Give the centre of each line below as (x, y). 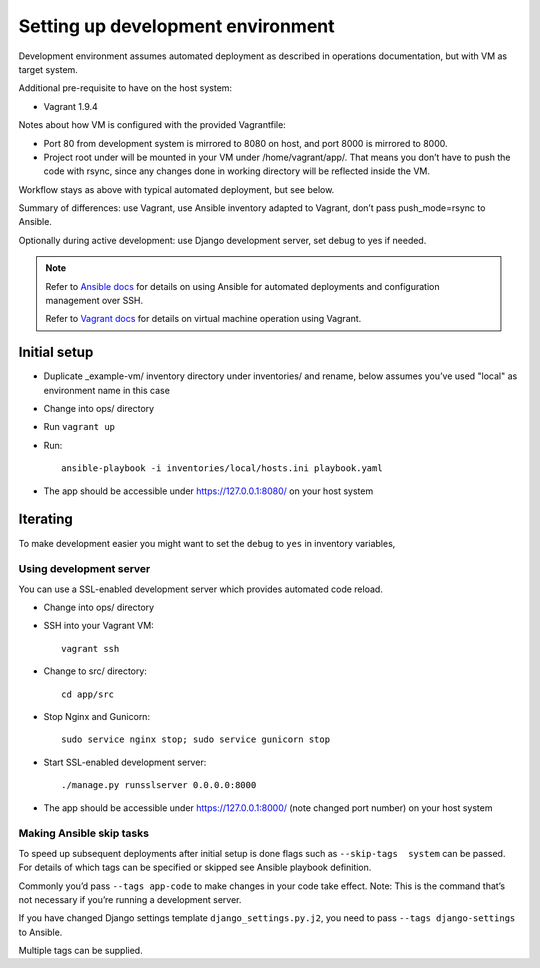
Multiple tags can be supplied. (81, 951)
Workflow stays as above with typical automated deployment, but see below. (176, 189)
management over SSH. (94, 301)
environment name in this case (106, 390)
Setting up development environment (176, 26)
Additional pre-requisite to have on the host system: (125, 88)
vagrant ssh (90, 648)
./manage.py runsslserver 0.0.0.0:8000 (159, 785)
